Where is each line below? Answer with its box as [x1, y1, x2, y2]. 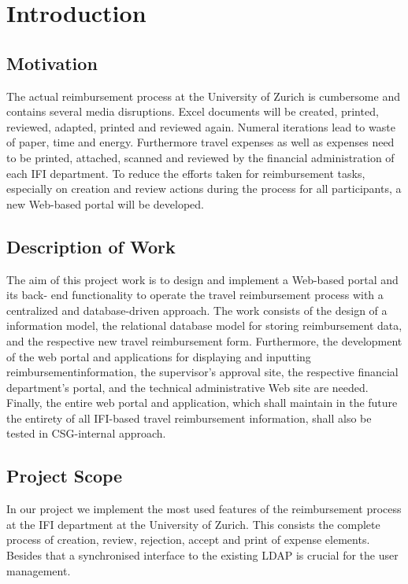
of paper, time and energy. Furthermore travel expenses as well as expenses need [6, 134, 395, 150]
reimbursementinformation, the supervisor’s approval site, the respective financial [6, 364, 399, 380]
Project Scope [6, 464, 123, 488]
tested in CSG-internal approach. [6, 425, 166, 442]
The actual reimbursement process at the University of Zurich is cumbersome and [6, 87, 400, 104]
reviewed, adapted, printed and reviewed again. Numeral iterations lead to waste [6, 118, 395, 135]
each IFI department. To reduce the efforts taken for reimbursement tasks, [6, 164, 365, 181]
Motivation [6, 50, 98, 75]
